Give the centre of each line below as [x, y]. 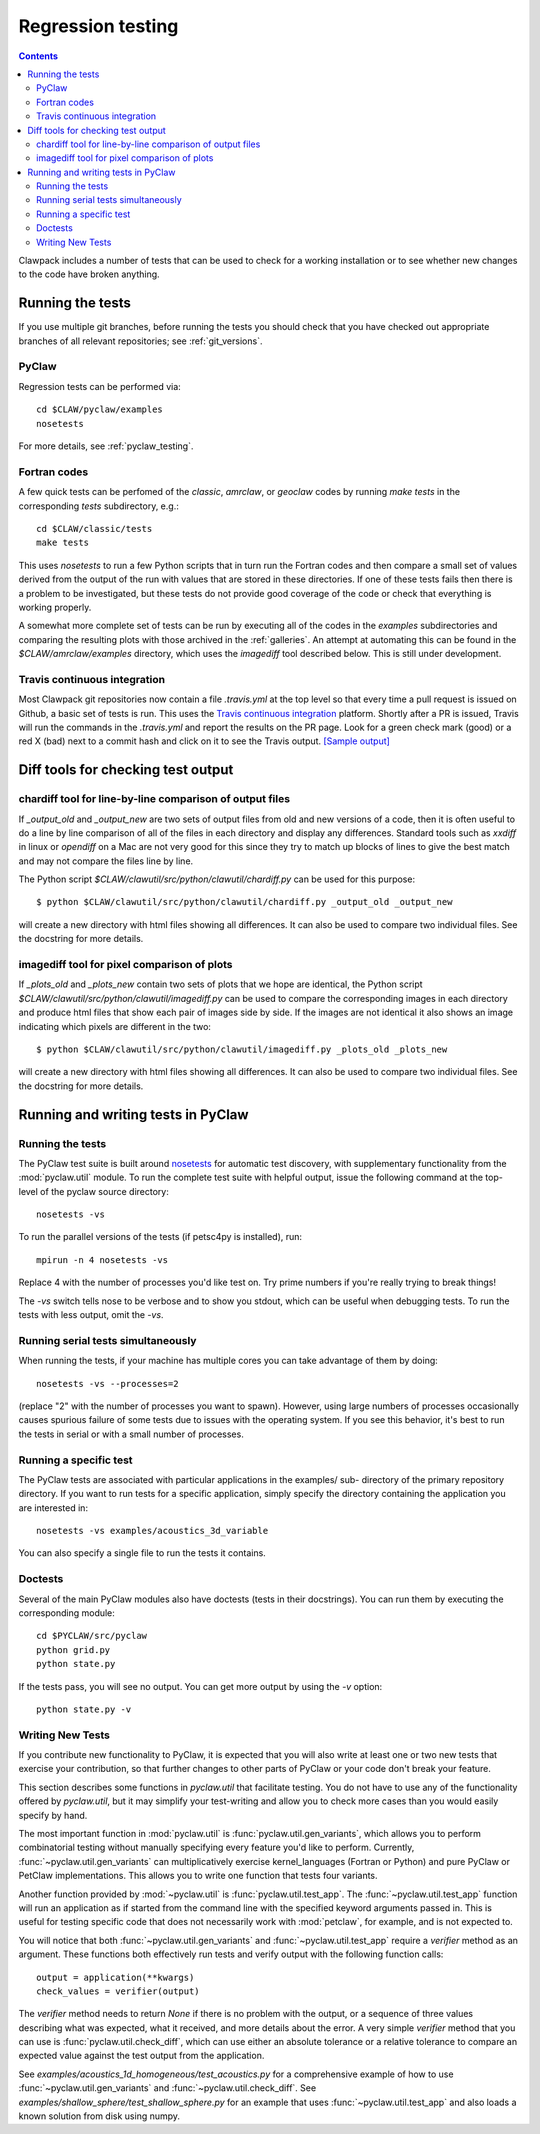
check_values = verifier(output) [118, 1991]
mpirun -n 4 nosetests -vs [102, 1259]
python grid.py [73, 1649]
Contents [38, 56]
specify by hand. [53, 1815]
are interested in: [53, 1507]
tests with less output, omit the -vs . [91, 1315]
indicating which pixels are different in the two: [115, 1026]
